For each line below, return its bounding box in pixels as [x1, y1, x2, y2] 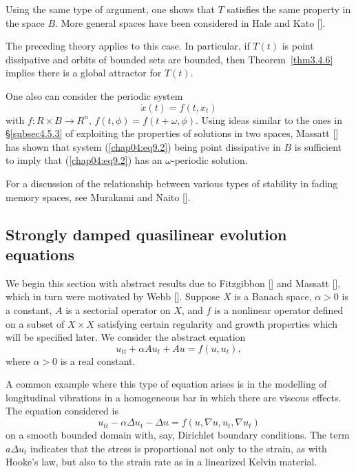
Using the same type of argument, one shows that [6, 2, 216, 16]
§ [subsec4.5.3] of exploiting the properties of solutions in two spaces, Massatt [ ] [6, 126, 339, 140]
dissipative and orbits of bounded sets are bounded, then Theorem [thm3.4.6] [6, 52, 333, 66]
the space [6, 15, 45, 30]
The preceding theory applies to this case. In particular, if [6, 39, 250, 53]
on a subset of [6, 316, 65, 330]
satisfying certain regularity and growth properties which [97, 316, 337, 330]
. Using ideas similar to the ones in [195, 112, 343, 127]
